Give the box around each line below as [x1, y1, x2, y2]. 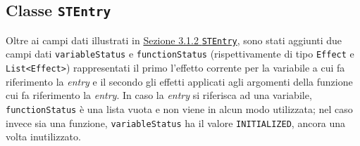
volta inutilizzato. [6, 129, 81, 144]
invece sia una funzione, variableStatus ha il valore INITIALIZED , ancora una [6, 115, 346, 130]
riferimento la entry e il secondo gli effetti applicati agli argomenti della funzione [6, 74, 353, 88]
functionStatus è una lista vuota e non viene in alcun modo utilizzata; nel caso [6, 101, 353, 116]
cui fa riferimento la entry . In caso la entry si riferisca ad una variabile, [6, 88, 312, 102]
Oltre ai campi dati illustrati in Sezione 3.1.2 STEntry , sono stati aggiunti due [6, 32, 342, 47]
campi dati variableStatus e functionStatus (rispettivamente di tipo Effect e [6, 46, 354, 61]
